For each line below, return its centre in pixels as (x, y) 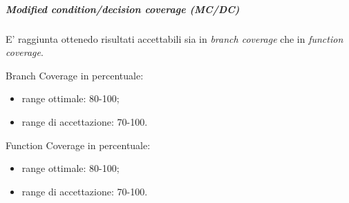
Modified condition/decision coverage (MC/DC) (123, 9)
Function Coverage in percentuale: (78, 145)
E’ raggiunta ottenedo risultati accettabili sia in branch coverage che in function (174, 38)
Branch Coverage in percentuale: (75, 75)
